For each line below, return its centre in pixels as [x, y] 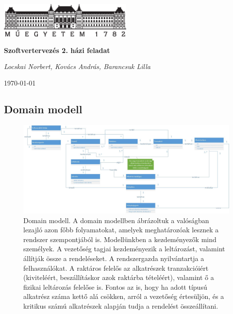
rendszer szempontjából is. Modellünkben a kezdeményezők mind [120, 239]
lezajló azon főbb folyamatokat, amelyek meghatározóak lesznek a [121, 230]
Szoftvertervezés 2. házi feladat [57, 50]
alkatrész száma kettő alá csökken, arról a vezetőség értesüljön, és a [124, 296]
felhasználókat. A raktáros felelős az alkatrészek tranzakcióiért [116, 268]
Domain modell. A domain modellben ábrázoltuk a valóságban [116, 220]
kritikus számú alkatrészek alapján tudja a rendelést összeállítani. [121, 305]
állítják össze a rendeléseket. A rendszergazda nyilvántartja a [114, 258]
